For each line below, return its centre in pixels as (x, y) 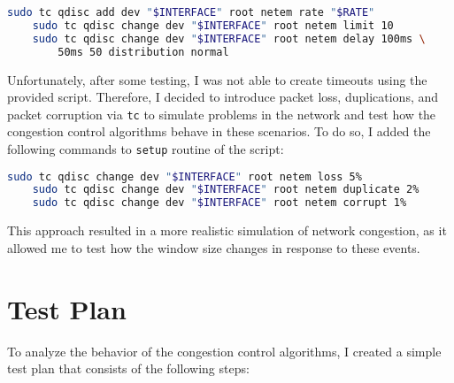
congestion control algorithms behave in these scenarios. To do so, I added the (219, 131)
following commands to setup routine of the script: (146, 148)
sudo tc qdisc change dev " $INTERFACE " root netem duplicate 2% (226, 190)
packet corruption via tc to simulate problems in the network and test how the (222, 114)
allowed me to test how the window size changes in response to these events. (214, 247)
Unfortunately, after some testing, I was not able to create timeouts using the (217, 79)
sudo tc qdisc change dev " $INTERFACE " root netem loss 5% (185, 176)
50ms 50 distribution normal (143, 52)
